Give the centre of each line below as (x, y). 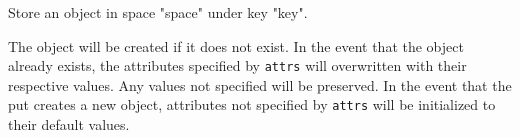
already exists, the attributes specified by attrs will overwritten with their (237, 65)
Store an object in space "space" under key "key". (158, 12)
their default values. (69, 124)
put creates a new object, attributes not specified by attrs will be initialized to (252, 104)
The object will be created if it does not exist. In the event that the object (236, 45)
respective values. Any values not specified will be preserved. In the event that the (260, 84)
